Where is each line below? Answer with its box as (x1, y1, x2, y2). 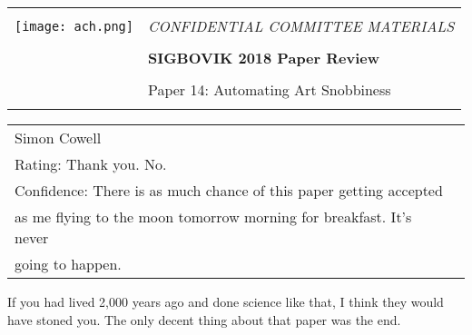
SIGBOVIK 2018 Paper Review (147, 47, 380, 68)
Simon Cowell (15, 127, 102, 148)
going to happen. (15, 253, 122, 274)
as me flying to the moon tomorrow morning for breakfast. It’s (15, 206, 412, 227)
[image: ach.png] (15, 18, 133, 34)
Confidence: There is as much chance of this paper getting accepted (15, 180, 443, 201)
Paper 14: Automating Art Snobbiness (147, 79, 391, 100)
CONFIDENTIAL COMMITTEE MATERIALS (147, 15, 455, 36)
